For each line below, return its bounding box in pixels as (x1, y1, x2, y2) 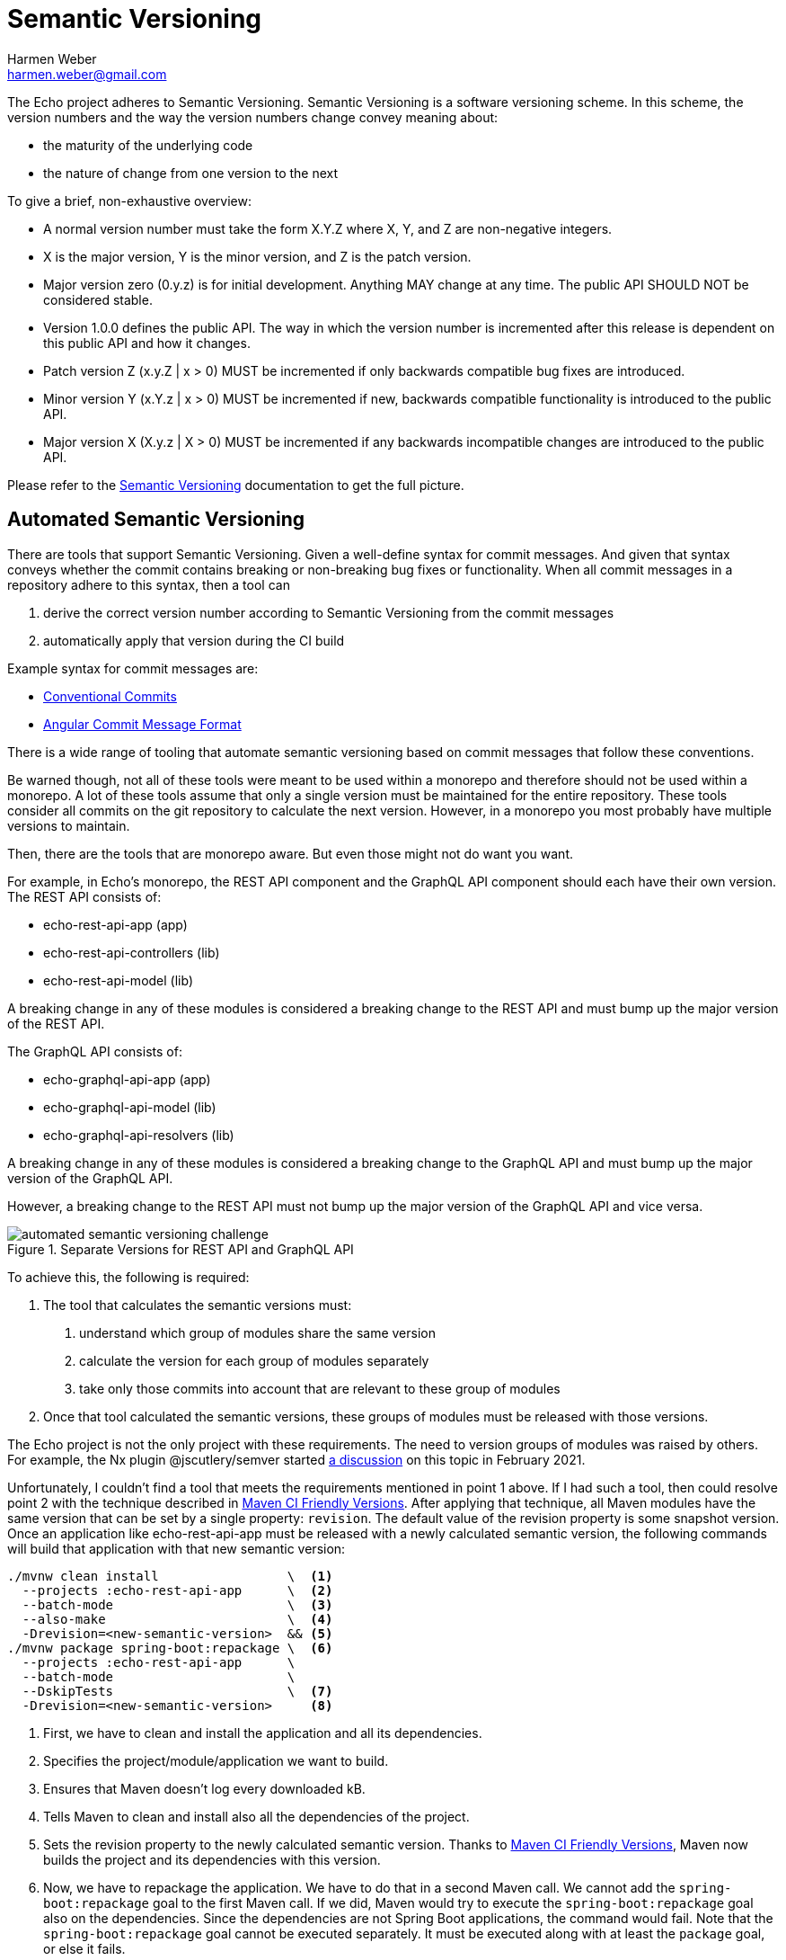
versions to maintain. (7, 817, 130, 833)
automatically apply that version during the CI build (43, 632, 345, 648)
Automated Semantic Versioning (7, 508, 305, 531)
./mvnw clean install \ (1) (7, 1568, 333, 1583)
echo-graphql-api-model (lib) (43, 1099, 216, 1115)
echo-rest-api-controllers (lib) (43, 944, 220, 960)
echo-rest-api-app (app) (43, 916, 188, 932)
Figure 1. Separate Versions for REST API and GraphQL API (7, 1241, 354, 1257)
